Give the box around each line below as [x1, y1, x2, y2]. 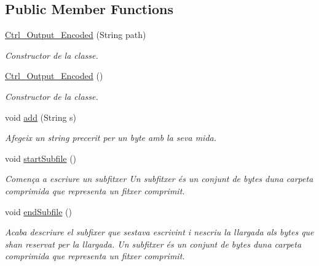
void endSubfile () [5, 205, 72, 218]
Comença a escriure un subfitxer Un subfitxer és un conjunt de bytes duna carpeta [5, 172, 313, 185]
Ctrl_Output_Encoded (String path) [5, 28, 146, 41]
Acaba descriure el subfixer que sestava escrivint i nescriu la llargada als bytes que [5, 226, 314, 238]
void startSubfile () [5, 151, 77, 164]
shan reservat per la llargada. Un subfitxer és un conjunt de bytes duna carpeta [5, 237, 302, 250]
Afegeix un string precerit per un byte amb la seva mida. [5, 131, 216, 144]
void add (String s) [5, 110, 77, 123]
